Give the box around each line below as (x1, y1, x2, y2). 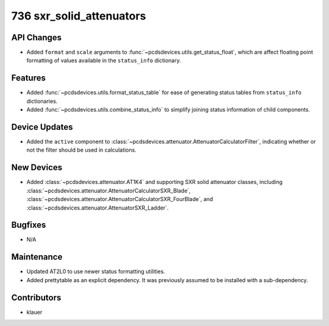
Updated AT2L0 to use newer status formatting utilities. (26, 268, 166, 275)
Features (11, 73, 46, 83)
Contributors (11, 292, 62, 303)
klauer (26, 308, 43, 316)
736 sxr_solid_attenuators (11, 9, 146, 23)
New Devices (11, 162, 63, 173)
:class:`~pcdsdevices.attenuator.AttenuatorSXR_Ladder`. (26, 204, 169, 211)
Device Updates (11, 122, 73, 132)
